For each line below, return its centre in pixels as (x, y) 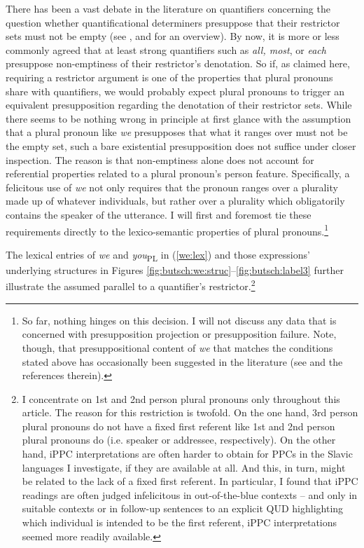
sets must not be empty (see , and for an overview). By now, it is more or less (173, 36)
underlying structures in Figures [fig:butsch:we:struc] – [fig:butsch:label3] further (175, 269)
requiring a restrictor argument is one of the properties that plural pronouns (169, 77)
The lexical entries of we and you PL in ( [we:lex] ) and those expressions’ (158, 255)
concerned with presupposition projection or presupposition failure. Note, (179, 334)
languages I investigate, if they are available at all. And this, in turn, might (184, 467)
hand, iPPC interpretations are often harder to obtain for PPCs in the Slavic (187, 454)
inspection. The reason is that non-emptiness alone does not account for (160, 159)
